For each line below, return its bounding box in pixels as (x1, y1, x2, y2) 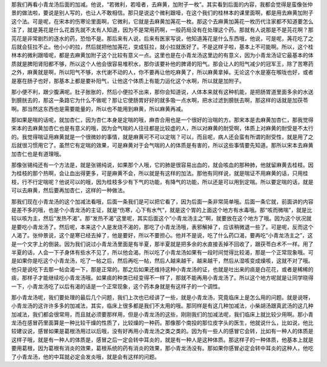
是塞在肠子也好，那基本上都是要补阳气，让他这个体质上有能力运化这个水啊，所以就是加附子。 (11, 77, 245, 84)
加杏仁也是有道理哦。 (11, 150, 65, 157)
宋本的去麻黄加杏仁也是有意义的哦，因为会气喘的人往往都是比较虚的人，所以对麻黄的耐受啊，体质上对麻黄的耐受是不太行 (11, 125, 314, 132)
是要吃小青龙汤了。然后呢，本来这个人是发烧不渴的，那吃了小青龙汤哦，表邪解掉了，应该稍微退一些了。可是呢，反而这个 (11, 223, 314, 230)
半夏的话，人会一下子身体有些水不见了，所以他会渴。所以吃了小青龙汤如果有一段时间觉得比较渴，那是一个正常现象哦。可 (11, 248, 314, 256)
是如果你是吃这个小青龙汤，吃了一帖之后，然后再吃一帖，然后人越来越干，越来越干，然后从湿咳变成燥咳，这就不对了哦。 (11, 257, 314, 265)
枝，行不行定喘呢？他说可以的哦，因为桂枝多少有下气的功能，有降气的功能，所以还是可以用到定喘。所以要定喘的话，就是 (11, 178, 314, 185)
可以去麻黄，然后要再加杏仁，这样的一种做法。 (11, 187, 128, 194)
